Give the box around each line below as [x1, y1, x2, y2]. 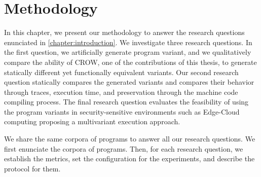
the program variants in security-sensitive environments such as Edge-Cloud [4, 106, 240, 117]
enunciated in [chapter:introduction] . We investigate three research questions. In [4, 37, 252, 47]
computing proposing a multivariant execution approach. [4, 116, 180, 127]
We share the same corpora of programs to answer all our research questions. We [4, 133, 255, 144]
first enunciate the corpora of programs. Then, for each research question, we [4, 143, 243, 154]
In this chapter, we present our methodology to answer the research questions [4, 27, 245, 38]
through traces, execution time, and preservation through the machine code [4, 86, 238, 97]
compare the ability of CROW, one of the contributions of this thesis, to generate [4, 56, 257, 67]
